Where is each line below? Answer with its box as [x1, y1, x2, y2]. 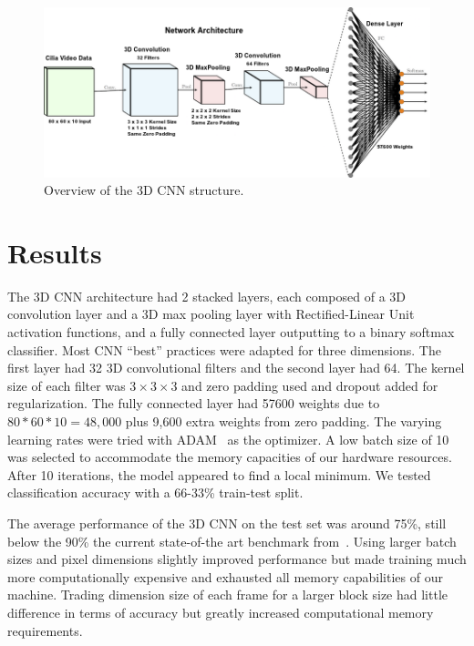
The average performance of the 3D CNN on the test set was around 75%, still [7, 513, 447, 532]
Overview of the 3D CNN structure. [44, 180, 244, 200]
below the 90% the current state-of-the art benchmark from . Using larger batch [7, 531, 457, 550]
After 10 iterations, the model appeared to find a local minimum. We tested [7, 465, 431, 484]
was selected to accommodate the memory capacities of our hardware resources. [7, 447, 452, 467]
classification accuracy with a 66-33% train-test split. [7, 483, 304, 502]
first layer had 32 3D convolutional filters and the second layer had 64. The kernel [7, 358, 465, 377]
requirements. [7, 620, 83, 640]
